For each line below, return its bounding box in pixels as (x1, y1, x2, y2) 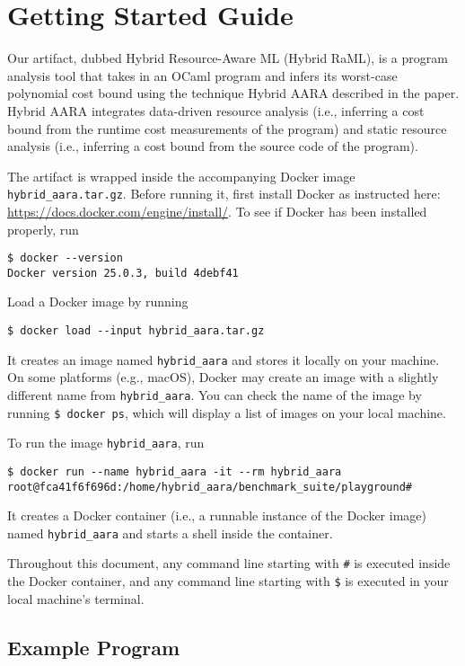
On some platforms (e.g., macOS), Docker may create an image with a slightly (7, 368, 439, 386)
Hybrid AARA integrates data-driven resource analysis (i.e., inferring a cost (7, 101, 425, 120)
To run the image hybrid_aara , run (7, 433, 205, 452)
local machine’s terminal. (7, 589, 145, 608)
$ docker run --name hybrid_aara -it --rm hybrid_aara (7, 465, 342, 478)
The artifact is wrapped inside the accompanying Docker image (7, 166, 355, 185)
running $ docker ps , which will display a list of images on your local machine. (7, 403, 446, 422)
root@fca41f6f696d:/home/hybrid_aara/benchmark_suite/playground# (7, 480, 413, 493)
